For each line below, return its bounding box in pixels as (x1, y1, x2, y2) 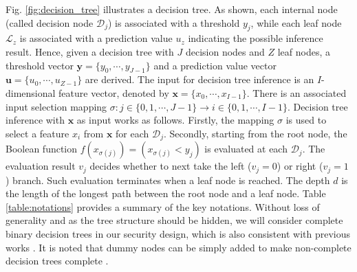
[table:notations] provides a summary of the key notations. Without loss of (6, 199, 320, 214)
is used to (285, 113, 327, 127)
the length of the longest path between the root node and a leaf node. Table (6, 186, 326, 201)
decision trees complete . (6, 253, 109, 268)
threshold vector (6, 58, 74, 72)
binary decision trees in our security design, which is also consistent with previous (6, 227, 350, 241)
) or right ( (277, 159, 323, 173)
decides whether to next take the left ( (89, 159, 252, 173)
